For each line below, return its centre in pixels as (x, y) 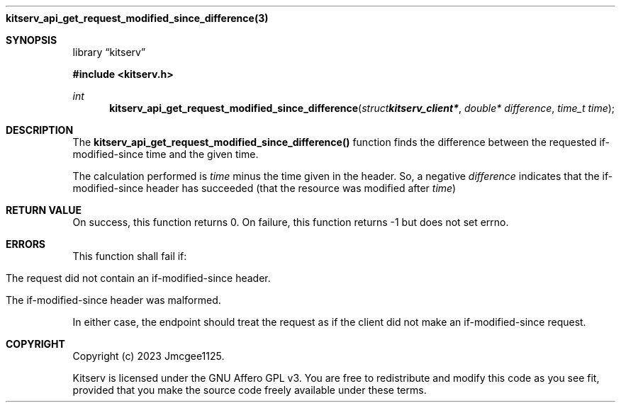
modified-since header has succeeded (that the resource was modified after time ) (264, 188)
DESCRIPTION (40, 130)
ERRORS (26, 244)
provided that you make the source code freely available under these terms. (250, 390)
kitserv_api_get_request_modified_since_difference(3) (137, 18)
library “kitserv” (109, 52)
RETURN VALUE (44, 210)
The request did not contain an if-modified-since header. (138, 278)
